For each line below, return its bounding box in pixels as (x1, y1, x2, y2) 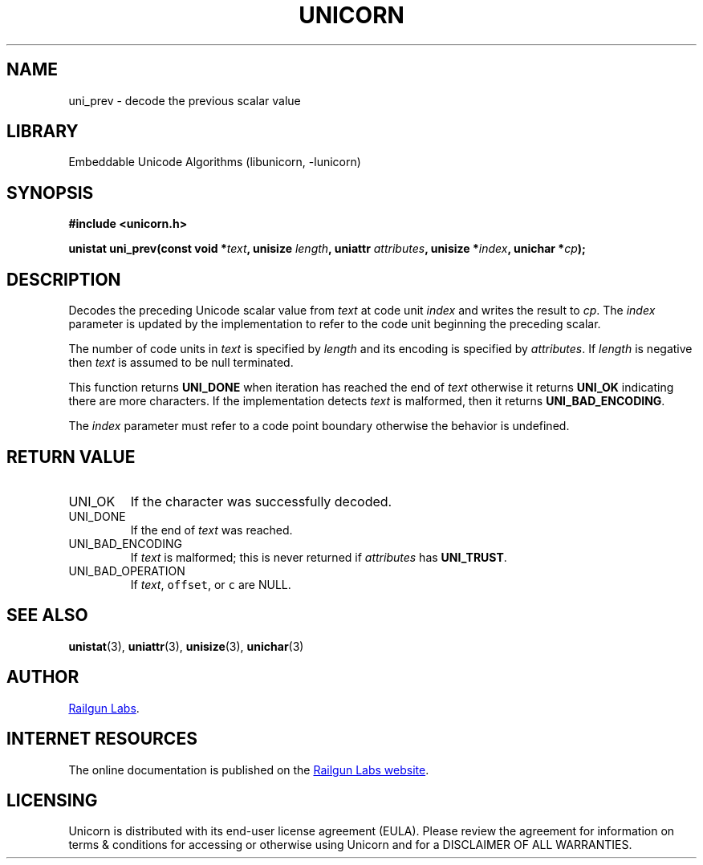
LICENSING (6, 790, 98, 810)
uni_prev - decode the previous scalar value (68, 93, 301, 108)
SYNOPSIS (6, 182, 94, 203)
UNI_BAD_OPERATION (68, 563, 185, 578)
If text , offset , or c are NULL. (130, 577, 291, 591)
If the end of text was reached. (130, 522, 293, 537)
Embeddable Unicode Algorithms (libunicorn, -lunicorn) (68, 155, 361, 169)
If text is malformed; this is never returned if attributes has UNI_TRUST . (130, 550, 507, 564)
